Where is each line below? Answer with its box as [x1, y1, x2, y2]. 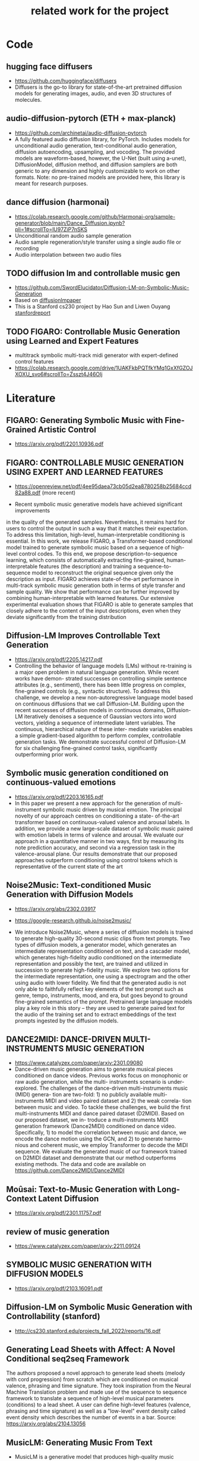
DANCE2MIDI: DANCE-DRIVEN [6, 1034, 122, 1044]
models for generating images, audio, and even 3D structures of [14, 90, 172, 97]
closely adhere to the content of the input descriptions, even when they [6, 607, 181, 614]
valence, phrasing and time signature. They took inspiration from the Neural [6, 1382, 191, 1389]
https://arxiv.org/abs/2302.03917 [14, 905, 96, 912]
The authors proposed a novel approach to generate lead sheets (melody [6, 1369, 185, 1377]
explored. [14, 1084, 39, 1092]
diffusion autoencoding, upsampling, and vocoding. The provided [14, 148, 175, 156]
